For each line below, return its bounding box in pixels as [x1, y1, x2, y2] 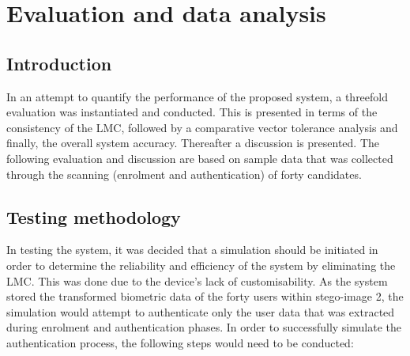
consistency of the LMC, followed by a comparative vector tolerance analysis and [6, 119, 398, 135]
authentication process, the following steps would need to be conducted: [6, 334, 354, 350]
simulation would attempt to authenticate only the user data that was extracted [6, 303, 395, 320]
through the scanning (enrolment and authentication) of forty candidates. [6, 165, 362, 182]
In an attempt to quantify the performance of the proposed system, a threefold [6, 88, 389, 104]
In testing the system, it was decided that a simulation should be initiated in [6, 241, 378, 258]
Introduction [6, 51, 112, 75]
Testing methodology [6, 204, 181, 229]
